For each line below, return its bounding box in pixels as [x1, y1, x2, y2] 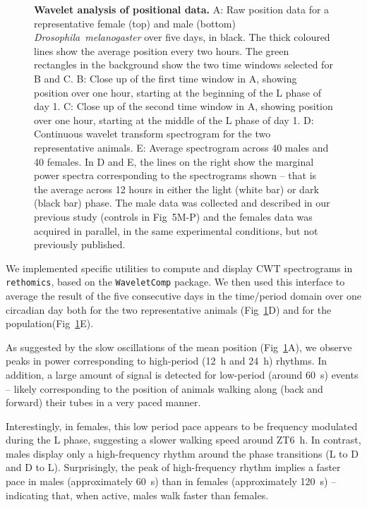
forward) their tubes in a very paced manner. [6, 395, 201, 410]
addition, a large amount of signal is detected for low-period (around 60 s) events [6, 367, 359, 381]
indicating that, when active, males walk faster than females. [6, 487, 269, 502]
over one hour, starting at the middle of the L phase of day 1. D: [34, 112, 314, 127]
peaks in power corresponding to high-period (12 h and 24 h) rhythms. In [6, 353, 327, 368]
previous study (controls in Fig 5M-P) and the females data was [34, 209, 313, 224]
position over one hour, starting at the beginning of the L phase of [34, 85, 321, 99]
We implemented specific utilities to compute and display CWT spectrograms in [6, 260, 353, 275]
